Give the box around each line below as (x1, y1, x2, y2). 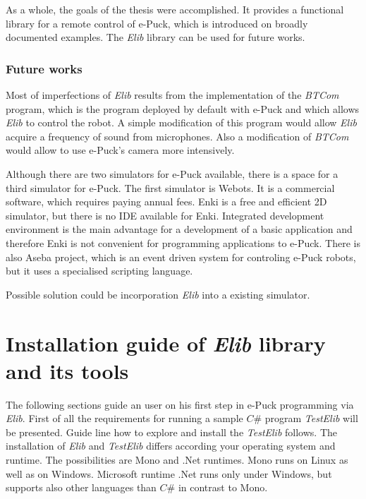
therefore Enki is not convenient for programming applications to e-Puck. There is (6, 235, 360, 250)
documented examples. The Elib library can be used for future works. (6, 30, 305, 44)
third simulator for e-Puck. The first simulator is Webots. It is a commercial (6, 180, 335, 195)
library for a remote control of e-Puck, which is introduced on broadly (6, 16, 308, 30)
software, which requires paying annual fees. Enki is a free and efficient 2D (6, 194, 327, 209)
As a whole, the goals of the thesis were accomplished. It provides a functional (6, 2, 344, 16)
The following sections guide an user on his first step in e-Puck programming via (6, 397, 354, 411)
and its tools (6, 356, 129, 385)
